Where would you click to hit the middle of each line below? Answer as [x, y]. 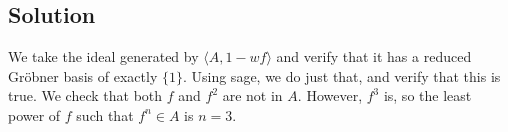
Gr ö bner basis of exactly [83, 75]
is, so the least [427, 95]
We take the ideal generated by [103, 56]
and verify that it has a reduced [374, 56]
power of [34, 114]
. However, [330, 95]
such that [105, 114]
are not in [252, 95]
